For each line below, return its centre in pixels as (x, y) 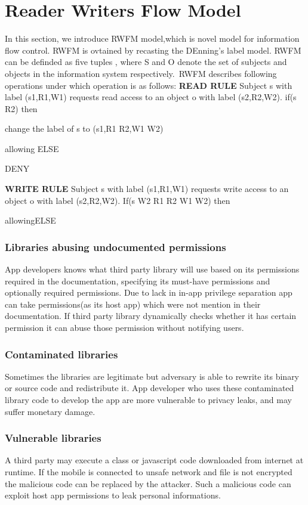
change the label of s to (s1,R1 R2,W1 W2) (84, 128)
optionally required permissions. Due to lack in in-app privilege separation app (149, 292)
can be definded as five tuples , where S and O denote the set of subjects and (146, 62)
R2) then (21, 108)
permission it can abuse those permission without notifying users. (124, 328)
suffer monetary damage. (50, 411)
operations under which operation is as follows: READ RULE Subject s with (149, 85)
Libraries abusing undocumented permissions (115, 247)
